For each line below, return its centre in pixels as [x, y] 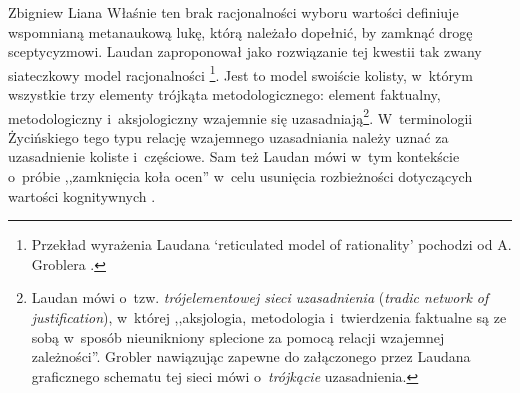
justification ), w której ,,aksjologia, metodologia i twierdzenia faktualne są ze [269, 317]
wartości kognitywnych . [82, 195]
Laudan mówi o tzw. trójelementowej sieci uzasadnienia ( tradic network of [260, 297]
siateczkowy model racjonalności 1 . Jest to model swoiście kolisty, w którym [241, 73]
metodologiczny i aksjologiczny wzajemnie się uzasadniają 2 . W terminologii [240, 116]
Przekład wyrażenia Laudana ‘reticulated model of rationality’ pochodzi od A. [271, 244]
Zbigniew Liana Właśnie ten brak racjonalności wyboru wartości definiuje [233, 12]
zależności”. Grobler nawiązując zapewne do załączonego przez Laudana [251, 356]
